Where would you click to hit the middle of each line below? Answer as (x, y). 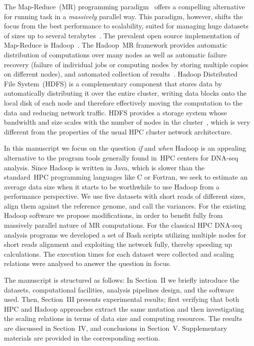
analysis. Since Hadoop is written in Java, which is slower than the (104, 167)
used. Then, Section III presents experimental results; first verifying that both (122, 299)
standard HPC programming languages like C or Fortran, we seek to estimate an (126, 177)
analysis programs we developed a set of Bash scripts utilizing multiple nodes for (125, 234)
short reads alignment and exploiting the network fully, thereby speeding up (118, 244)
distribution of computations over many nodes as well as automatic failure (115, 54)
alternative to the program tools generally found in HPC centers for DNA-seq (121, 157)
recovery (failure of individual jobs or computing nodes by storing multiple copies (126, 64)
